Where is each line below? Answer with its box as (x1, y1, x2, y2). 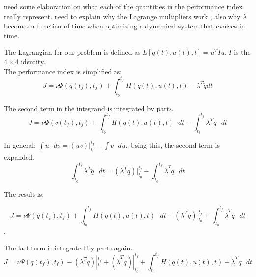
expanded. (4, 152, 34, 162)
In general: (4, 140, 36, 150)
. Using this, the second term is (125, 140, 220, 150)
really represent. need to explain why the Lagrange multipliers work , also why (4, 11, 241, 21)
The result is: (4, 189, 44, 199)
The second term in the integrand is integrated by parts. (4, 103, 174, 113)
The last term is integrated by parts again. (4, 242, 133, 252)
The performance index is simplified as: (4, 66, 122, 76)
